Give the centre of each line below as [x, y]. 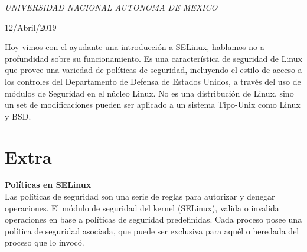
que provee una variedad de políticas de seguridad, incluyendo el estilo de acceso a [153, 70]
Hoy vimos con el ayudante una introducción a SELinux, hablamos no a [135, 47]
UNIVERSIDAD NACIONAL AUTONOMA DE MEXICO [111, 7]
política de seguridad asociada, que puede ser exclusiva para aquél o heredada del [152, 231]
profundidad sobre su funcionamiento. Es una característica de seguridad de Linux [153, 58]
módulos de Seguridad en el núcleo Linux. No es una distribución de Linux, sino [149, 93]
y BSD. [18, 116]
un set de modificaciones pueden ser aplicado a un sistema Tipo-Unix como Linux [153, 105]
